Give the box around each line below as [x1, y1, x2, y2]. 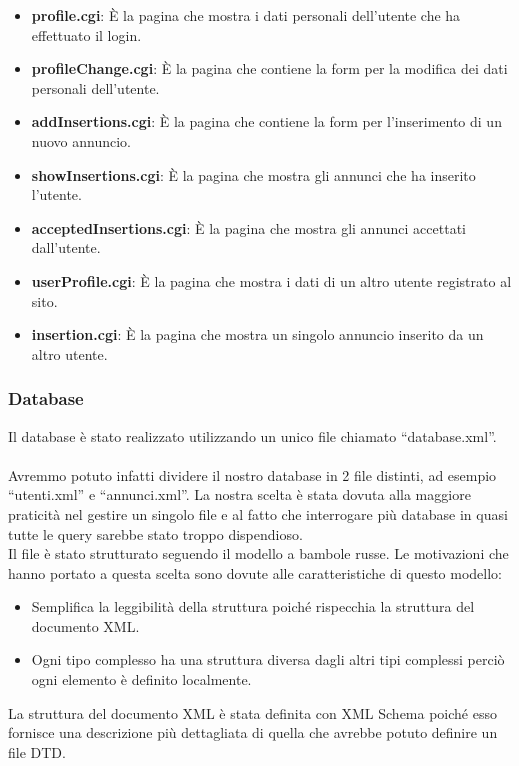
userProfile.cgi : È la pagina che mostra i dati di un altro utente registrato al [31, 270, 512, 291]
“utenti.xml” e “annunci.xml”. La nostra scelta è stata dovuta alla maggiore [8, 484, 471, 505]
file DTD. [8, 741, 66, 762]
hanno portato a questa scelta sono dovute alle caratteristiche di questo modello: [8, 562, 502, 583]
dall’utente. [31, 237, 101, 258]
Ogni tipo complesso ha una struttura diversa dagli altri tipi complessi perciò [31, 649, 505, 670]
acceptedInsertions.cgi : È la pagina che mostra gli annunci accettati [31, 217, 466, 238]
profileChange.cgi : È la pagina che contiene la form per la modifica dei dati [31, 58, 508, 79]
